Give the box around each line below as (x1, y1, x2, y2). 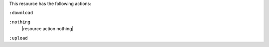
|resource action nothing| (21, 26, 74, 32)
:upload (9, 35, 28, 41)
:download (9, 10, 33, 16)
